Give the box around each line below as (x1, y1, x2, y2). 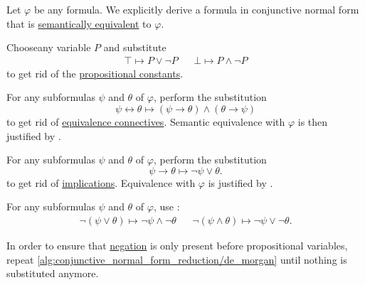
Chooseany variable (6, 40, 91, 55)
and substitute (103, 40, 166, 55)
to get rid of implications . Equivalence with (6, 175, 196, 190)
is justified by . (208, 175, 273, 190)
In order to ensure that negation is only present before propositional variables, (6, 238, 348, 252)
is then (297, 114, 328, 129)
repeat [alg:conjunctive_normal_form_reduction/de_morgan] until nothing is (6, 252, 347, 267)
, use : (153, 199, 180, 214)
